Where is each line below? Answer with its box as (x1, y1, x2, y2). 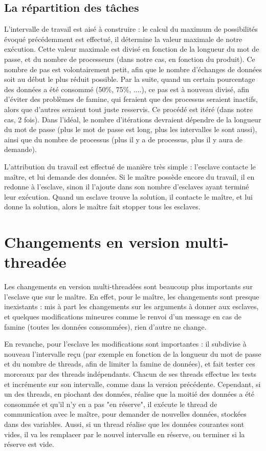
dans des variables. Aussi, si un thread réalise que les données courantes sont (4, 418, 245, 429)
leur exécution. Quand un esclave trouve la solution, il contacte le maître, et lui (4, 191, 253, 202)
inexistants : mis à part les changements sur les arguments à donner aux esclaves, (4, 301, 259, 312)
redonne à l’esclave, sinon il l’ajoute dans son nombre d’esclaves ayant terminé (4, 181, 249, 192)
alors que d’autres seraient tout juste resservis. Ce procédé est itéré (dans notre (4, 103, 253, 114)
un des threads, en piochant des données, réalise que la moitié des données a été (4, 389, 255, 399)
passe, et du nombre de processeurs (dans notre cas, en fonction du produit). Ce (4, 53, 255, 64)
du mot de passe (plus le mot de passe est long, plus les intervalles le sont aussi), (4, 124, 257, 135)
